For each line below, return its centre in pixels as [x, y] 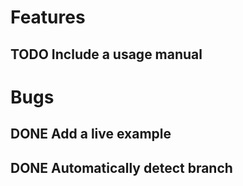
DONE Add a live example [91, 134]
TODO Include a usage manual [106, 54]
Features [48, 17]
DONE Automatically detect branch [121, 167]
